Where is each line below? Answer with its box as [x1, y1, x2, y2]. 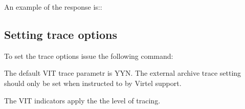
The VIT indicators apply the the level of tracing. [4, 95, 161, 105]
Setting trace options [4, 26, 118, 42]
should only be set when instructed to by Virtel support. [4, 77, 182, 88]
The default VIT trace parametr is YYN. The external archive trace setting [4, 68, 241, 78]
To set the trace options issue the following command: [4, 50, 173, 61]
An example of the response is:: [4, 2, 102, 12]
